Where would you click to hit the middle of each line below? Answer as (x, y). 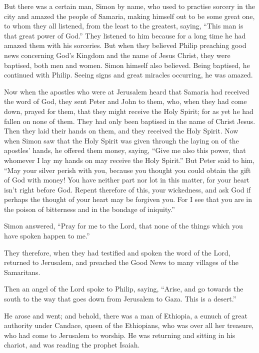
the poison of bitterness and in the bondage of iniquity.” (89, 209)
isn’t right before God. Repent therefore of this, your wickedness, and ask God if (127, 189)
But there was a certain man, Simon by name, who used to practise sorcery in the (129, 6)
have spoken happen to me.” (47, 236)
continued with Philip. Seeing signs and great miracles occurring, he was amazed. (128, 75)
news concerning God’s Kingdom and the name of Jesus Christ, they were (117, 55)
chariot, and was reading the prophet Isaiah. (72, 345)
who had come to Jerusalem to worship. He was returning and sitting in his (120, 335)
